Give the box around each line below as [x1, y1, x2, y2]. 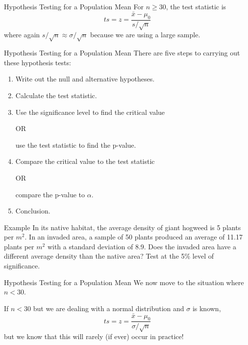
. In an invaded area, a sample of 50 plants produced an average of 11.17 [25, 232, 243, 242]
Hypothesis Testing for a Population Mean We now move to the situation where [4, 277, 244, 287]
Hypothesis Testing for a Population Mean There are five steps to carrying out [4, 48, 240, 58]
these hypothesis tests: [4, 57, 71, 67]
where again [4, 29, 40, 40]
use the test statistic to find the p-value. [15, 139, 136, 150]
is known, [192, 303, 221, 313]
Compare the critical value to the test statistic [15, 156, 155, 166]
